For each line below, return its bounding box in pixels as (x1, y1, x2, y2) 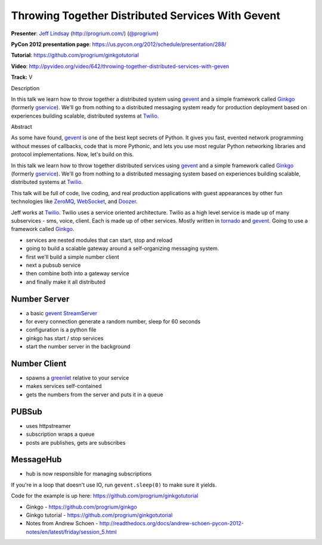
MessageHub (11, 454, 62, 465)
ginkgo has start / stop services (26, 334, 104, 341)
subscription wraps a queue (26, 430, 95, 438)
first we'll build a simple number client (26, 253, 119, 260)
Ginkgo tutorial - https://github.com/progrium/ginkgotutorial (26, 512, 173, 519)
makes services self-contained (26, 383, 102, 390)
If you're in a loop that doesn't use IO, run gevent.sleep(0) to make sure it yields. (11, 481, 217, 488)
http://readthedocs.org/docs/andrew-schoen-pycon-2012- (99, 520, 244, 527)
